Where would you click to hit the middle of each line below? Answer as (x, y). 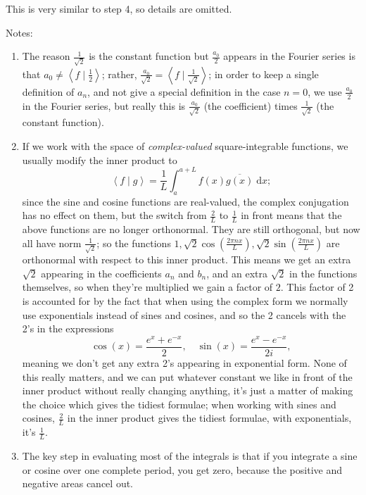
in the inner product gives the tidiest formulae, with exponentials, (209, 418)
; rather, (119, 74)
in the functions (323, 273)
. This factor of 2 (317, 287)
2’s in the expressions (68, 328)
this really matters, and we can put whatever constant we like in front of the (187, 376)
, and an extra (237, 273)
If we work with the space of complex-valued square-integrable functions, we (185, 146)
